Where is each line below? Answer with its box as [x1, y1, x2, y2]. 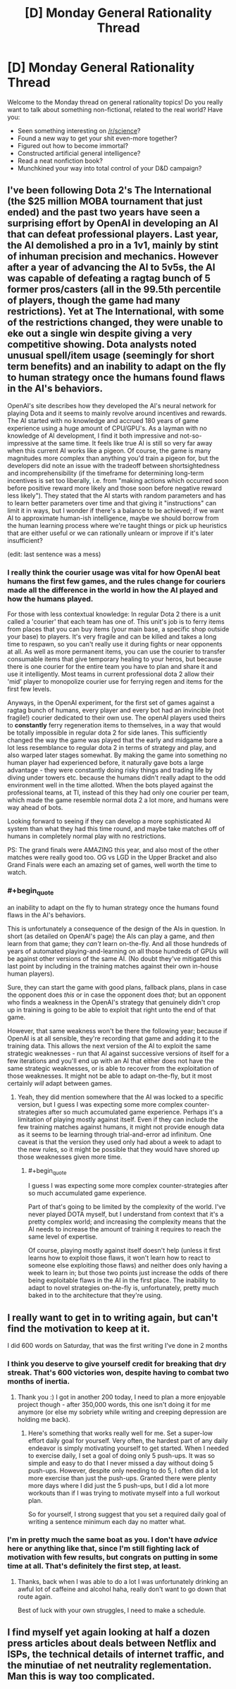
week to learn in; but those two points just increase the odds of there [27, 1269, 228, 1277]
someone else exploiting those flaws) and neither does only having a [27, 1261, 228, 1270]
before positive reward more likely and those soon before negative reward [7, 484, 222, 492]
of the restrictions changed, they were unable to [7, 317, 223, 328]
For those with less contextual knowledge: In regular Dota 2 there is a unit [7, 610, 221, 618]
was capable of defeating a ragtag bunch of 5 [7, 273, 211, 285]
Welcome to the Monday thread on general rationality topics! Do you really [7, 97, 223, 106]
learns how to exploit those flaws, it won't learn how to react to [27, 1253, 211, 1263]
